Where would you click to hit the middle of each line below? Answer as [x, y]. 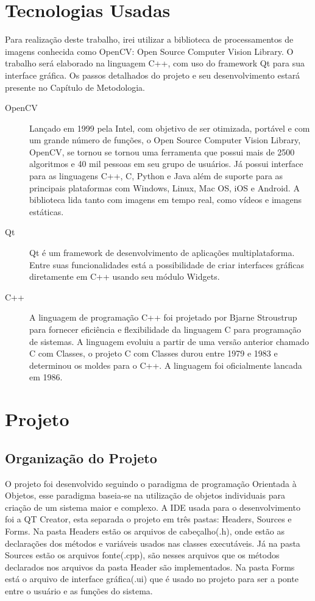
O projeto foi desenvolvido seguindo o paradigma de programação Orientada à [151, 483]
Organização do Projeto [81, 457]
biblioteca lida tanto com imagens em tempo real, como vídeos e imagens [166, 200]
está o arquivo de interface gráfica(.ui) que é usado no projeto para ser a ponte [152, 579]
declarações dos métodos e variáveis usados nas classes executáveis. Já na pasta [153, 543]
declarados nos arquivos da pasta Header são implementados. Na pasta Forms [150, 567]
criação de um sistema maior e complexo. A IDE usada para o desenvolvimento [153, 507]
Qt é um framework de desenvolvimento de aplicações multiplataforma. [162, 253]
